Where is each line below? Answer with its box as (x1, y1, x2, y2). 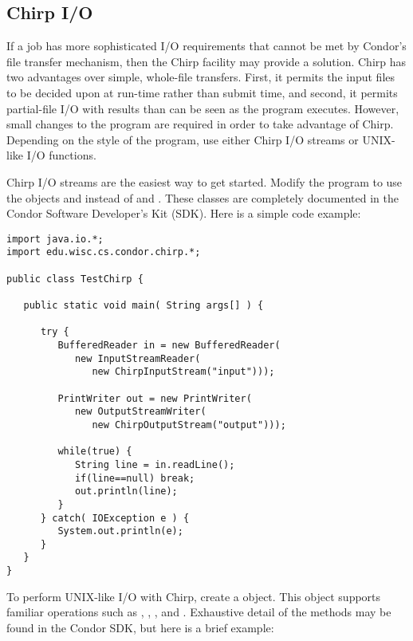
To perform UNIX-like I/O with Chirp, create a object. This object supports (6, 588, 381, 604)
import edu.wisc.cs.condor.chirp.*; (6, 246, 201, 258)
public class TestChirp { (6, 273, 144, 285)
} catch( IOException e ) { (40, 512, 190, 524)
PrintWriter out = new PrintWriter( (57, 392, 252, 404)
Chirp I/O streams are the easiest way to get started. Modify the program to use (6, 173, 403, 190)
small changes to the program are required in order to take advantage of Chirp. (6, 116, 394, 132)
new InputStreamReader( (74, 352, 201, 364)
